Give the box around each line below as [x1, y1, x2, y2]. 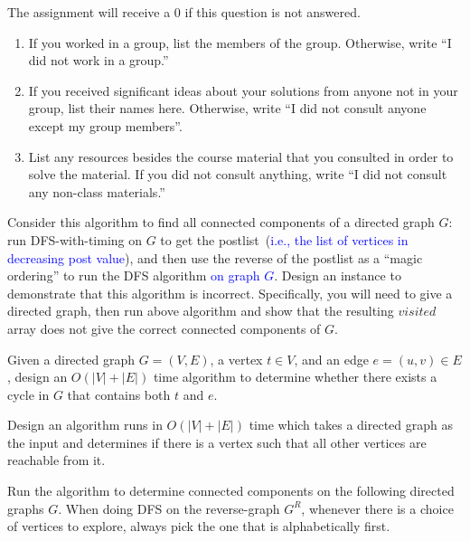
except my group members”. [28, 116, 183, 135]
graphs [7, 498, 44, 517]
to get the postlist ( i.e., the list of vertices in [160, 230, 409, 249]
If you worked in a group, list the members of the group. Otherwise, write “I [28, 33, 452, 52]
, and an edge [294, 349, 369, 368]
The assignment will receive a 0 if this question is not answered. [7, 3, 361, 21]
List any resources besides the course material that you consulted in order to [28, 147, 454, 166]
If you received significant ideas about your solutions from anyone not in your [28, 81, 458, 100]
